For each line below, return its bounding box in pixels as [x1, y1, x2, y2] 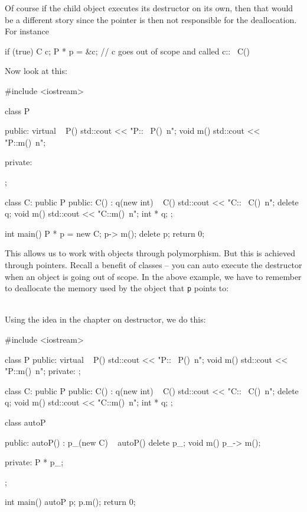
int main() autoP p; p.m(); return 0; [5, 495, 136, 508]
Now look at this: [5, 65, 67, 77]
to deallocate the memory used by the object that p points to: [5, 282, 229, 294]
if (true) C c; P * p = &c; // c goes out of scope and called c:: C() [5, 44, 250, 57]
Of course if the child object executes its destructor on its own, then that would [5, 2, 293, 14]
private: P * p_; [5, 456, 64, 468]
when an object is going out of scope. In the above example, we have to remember [5, 270, 302, 282]
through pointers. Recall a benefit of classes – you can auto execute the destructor [5, 258, 302, 271]
